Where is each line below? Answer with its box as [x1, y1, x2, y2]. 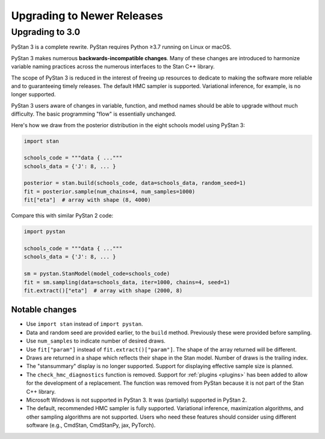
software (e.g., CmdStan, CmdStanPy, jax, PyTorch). [26, 422, 156, 429]
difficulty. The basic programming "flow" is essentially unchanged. [11, 110, 177, 117]
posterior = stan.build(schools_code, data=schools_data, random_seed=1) [23, 179, 246, 187]
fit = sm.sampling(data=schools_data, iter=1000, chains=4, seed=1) [23, 279, 231, 285]
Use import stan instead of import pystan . [26, 320, 143, 328]
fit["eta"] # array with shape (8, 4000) [23, 196, 151, 204]
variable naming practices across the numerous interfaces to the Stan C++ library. [11, 63, 215, 70]
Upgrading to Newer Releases [11, 9, 164, 22]
